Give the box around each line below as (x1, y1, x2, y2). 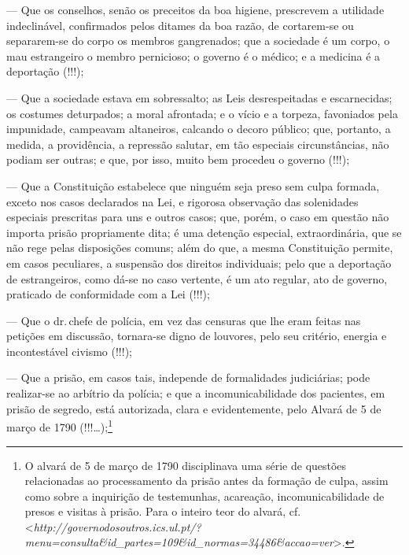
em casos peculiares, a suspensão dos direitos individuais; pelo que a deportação (6, 254, 392, 271)
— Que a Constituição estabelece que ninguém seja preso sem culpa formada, (6, 177, 380, 194)
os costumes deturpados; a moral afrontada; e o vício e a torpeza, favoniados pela (6, 105, 398, 121)
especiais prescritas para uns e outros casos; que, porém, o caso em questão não (6, 209, 389, 225)
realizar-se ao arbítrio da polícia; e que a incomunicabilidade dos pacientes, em (6, 385, 385, 401)
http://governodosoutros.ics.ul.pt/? (33, 518, 201, 535)
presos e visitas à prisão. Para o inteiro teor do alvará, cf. (24, 503, 301, 520)
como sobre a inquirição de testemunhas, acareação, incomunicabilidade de (24, 487, 385, 504)
